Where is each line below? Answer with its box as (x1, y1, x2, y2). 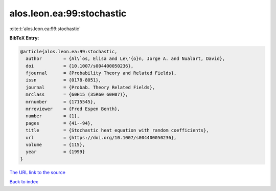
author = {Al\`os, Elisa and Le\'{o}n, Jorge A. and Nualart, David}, (26, 56, 225, 61)
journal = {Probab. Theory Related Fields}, (26, 84, 155, 90)
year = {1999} (26, 149, 85, 155)
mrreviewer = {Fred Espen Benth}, (26, 106, 120, 112)
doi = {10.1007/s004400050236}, (26, 63, 134, 69)
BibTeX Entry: (9, 35, 39, 41)
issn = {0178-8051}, (26, 77, 102, 83)
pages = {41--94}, (26, 120, 94, 126)
